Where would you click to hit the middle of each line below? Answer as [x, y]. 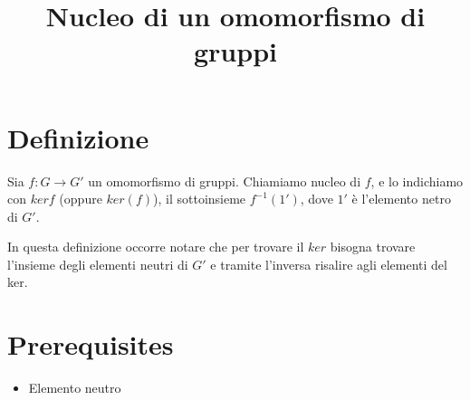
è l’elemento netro [401, 199]
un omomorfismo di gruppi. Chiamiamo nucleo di [225, 181]
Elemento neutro [75, 388]
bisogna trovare [373, 247]
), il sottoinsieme [200, 199]
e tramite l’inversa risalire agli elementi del [329, 264]
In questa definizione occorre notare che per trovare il [156, 247]
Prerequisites [91, 344]
